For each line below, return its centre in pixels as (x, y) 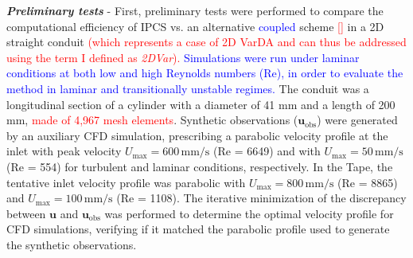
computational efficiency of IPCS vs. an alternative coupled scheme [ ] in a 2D (195, 26)
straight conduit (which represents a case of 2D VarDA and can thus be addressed (206, 42)
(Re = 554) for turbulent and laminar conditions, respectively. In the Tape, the (200, 166)
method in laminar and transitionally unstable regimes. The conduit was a (188, 88)
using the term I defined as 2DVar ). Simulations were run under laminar (183, 57)
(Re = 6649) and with (267, 151)
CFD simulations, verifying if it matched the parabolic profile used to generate (198, 229)
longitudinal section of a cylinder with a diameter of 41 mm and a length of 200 (201, 104)
